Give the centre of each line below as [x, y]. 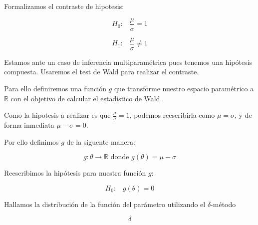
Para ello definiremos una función [55, 88]
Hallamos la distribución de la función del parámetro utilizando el [105, 204]
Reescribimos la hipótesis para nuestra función [75, 173]
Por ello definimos [31, 141]
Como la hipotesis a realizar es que [57, 115]
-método [223, 204]
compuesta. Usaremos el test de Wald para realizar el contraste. [102, 72]
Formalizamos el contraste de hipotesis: [64, 6]
